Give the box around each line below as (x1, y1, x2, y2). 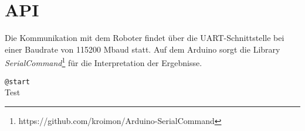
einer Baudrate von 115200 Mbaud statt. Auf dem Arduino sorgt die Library (5, 43, 280, 55)
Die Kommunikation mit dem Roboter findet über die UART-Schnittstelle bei (5, 32, 284, 44)
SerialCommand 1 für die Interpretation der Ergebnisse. (5, 55, 202, 68)
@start (5, 77, 30, 86)
